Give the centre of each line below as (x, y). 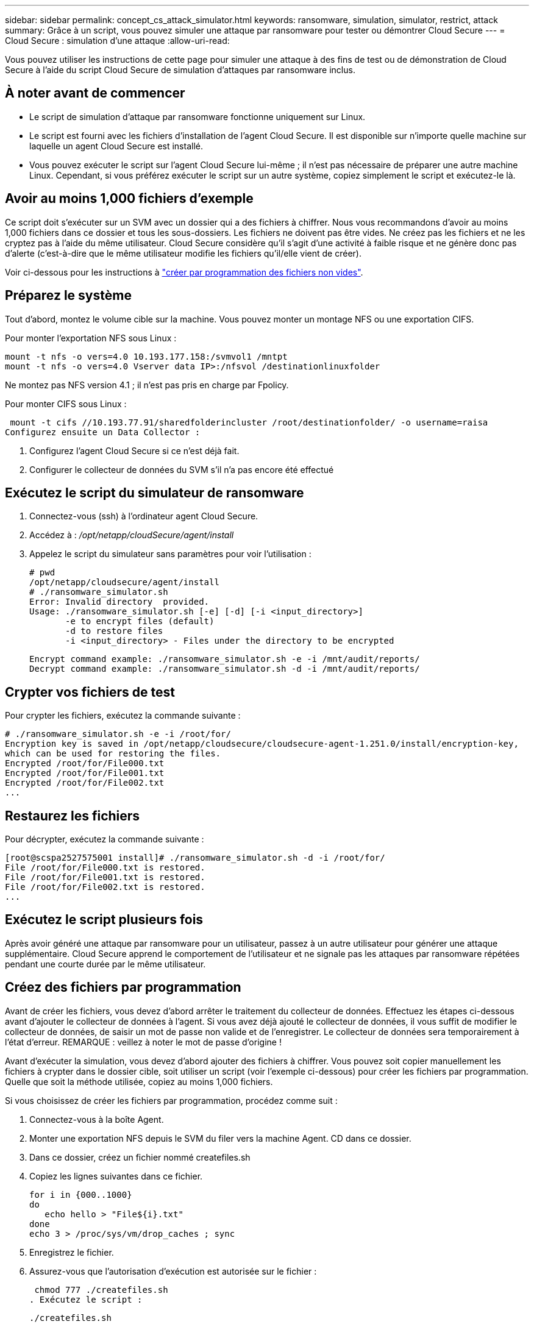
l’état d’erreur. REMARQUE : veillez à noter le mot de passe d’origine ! (143, 1042)
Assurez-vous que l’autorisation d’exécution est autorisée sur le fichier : (173, 1271)
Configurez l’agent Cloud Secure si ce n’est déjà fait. (134, 450)
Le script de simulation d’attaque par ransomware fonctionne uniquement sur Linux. (198, 116)
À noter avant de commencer (95, 93)
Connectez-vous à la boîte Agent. (97, 1119)
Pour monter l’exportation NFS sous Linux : (91, 338)
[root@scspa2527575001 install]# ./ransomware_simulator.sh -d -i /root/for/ (195, 858)
